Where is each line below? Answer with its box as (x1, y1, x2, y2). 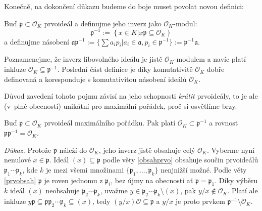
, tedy (92, 196, 111, 206)
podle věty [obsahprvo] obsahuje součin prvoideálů (102, 154, 258, 165)
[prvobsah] (4, 175, 36, 185)
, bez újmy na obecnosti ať (111, 175, 193, 185)
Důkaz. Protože (4, 144, 51, 155)
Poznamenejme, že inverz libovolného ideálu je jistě (4, 54, 163, 64)
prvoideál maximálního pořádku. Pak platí (44, 117, 176, 128)
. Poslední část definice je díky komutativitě (57, 64, 193, 74)
